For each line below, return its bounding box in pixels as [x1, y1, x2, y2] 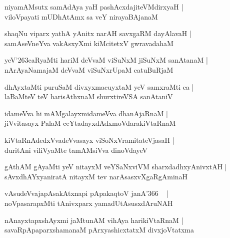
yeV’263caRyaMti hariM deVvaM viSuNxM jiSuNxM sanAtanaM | [4, 55, 208, 65]
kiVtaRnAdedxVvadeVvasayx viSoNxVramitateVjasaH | [4, 134, 174, 145]
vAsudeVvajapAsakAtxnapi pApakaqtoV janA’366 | [4, 188, 169, 198]
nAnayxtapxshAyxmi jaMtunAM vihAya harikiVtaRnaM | [4, 214, 183, 225]
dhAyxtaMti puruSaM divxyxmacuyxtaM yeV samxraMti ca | [4, 81, 194, 92]
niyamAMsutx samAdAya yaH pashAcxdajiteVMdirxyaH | [4, 2, 183, 12]
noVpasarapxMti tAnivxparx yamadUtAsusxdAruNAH [4, 197, 173, 208]
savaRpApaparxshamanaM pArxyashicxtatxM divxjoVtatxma [4, 224, 194, 235]
